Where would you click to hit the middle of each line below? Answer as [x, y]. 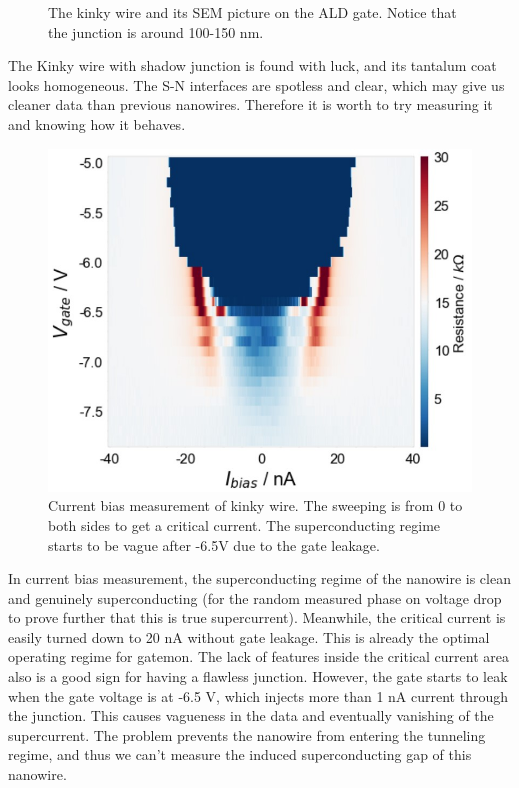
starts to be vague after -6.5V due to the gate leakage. [214, 544]
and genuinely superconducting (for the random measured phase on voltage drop [255, 597]
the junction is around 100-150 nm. [156, 31]
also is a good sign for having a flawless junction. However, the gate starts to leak [258, 676]
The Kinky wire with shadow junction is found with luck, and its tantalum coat [252, 65]
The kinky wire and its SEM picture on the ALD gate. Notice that [252, 12]
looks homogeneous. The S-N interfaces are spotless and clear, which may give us [256, 84]
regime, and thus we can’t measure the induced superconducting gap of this [240, 754]
